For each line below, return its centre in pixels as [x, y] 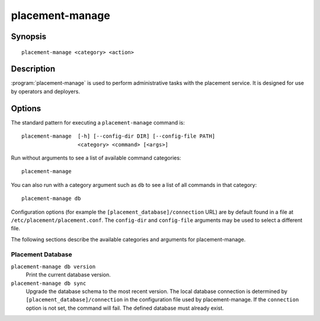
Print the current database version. [68, 275]
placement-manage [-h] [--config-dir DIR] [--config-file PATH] [119, 136]
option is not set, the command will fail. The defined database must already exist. [125, 308]
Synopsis [29, 36]
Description [33, 69]
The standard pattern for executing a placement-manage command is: [98, 122]
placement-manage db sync [49, 283]
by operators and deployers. [45, 91]
